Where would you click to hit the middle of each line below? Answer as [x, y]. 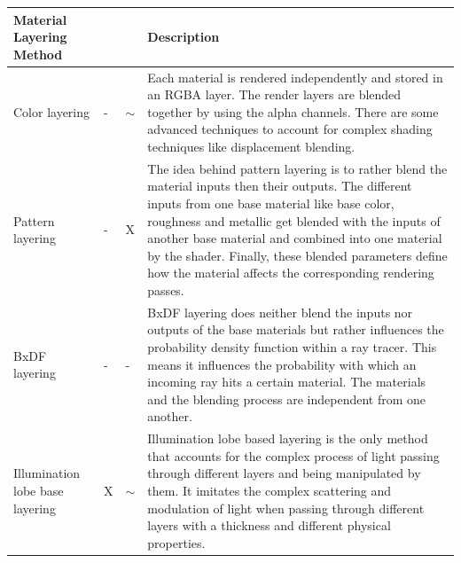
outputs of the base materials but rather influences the [296, 329]
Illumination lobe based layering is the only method [288, 438]
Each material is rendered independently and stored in [295, 77]
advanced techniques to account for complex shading [290, 129]
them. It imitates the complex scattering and [270, 490]
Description [184, 37]
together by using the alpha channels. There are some [293, 111]
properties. [176, 542]
